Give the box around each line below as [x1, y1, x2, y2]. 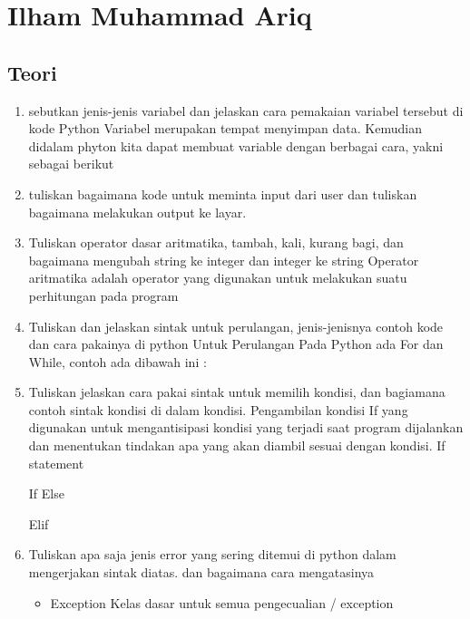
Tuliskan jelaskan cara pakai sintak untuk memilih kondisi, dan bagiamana [28, 382, 446, 401]
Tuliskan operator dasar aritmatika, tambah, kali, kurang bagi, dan [28, 233, 404, 252]
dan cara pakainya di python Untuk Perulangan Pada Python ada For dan [28, 334, 444, 353]
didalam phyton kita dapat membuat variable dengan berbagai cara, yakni [28, 136, 444, 155]
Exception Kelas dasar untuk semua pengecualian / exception [50, 593, 394, 612]
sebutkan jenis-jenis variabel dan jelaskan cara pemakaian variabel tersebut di [28, 101, 464, 120]
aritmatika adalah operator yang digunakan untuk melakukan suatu [28, 268, 407, 287]
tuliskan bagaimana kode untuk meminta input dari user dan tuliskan [28, 184, 417, 203]
